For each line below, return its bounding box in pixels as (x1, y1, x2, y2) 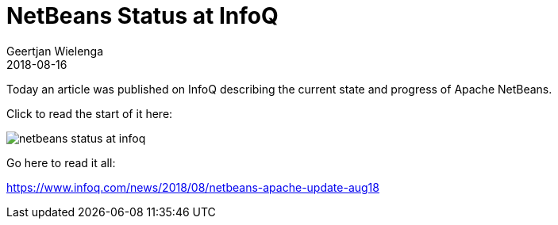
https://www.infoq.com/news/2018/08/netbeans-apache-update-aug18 (6, 180, 379, 194)
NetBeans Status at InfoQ (6, 2, 279, 29)
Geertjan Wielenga (6, 44, 104, 58)
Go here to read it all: (6, 155, 116, 170)
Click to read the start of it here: (6, 106, 173, 120)
